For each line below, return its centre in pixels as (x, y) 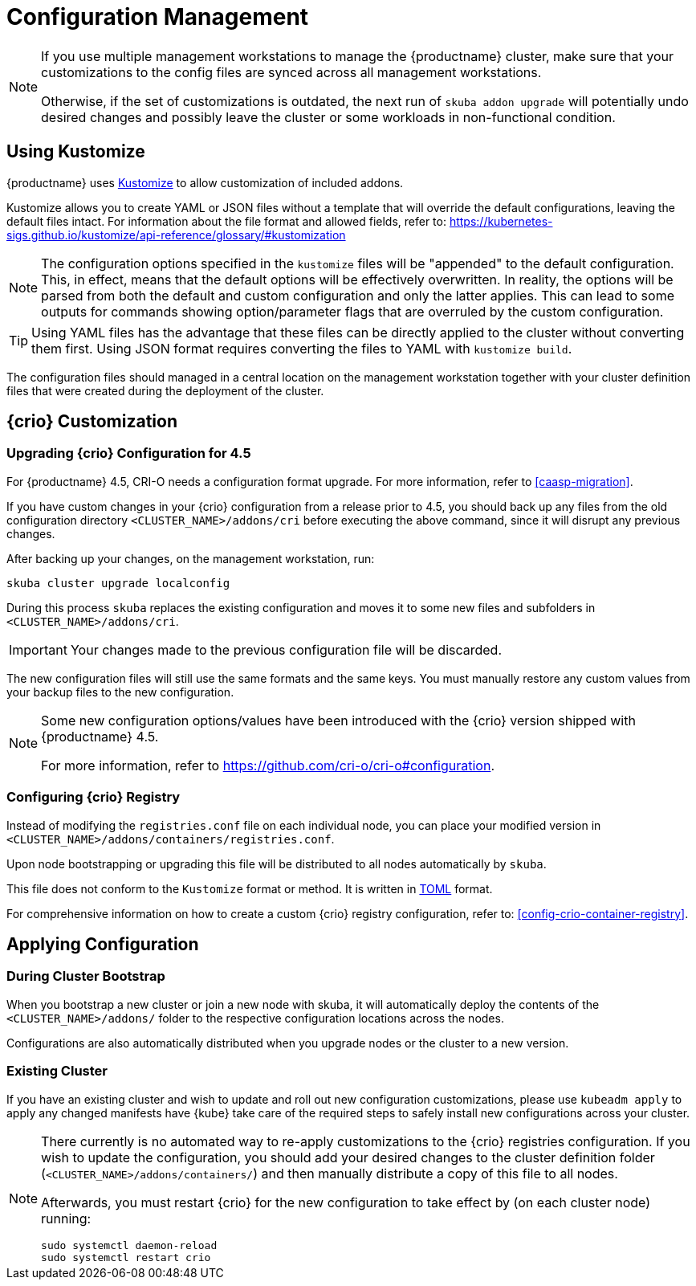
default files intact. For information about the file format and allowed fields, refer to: (226, 221)
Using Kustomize (76, 152)
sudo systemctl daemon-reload (129, 1245)
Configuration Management (158, 17)
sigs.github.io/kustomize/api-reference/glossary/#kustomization (176, 235)
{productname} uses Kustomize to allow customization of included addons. (205, 182)
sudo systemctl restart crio (126, 1257)
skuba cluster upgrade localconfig (118, 583)
